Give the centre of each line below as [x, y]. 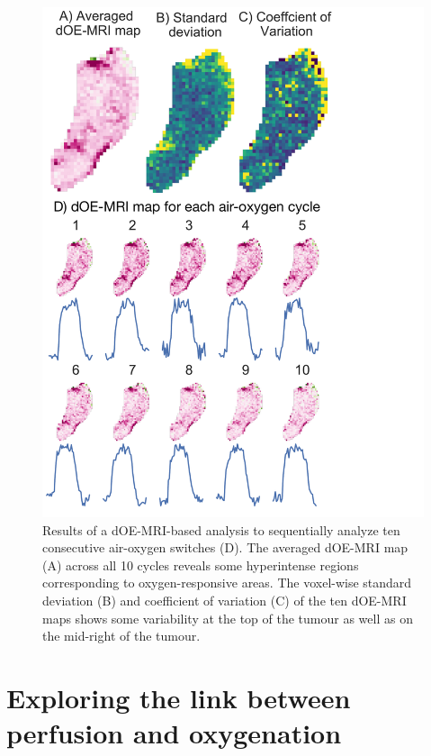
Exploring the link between [179, 697]
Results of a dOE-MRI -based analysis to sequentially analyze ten [221, 529]
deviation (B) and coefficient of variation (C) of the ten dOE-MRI [224, 601]
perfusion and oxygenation [174, 733]
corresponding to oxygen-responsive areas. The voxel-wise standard [227, 583]
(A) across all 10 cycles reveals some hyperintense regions [201, 565]
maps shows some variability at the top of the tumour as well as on [228, 618]
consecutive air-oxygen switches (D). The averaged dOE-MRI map [225, 547]
